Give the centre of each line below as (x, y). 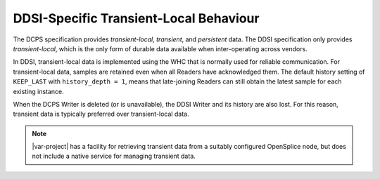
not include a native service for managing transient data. (114, 156)
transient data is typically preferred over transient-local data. (101, 114)
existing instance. (39, 91)
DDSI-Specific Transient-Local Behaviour (136, 18)
